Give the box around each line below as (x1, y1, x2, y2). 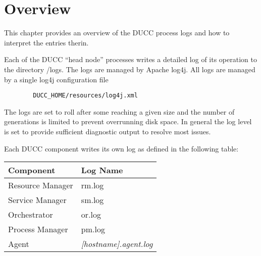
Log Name (81, 164, 123, 176)
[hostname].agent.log (81, 238, 153, 250)
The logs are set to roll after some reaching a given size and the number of (4, 106, 235, 117)
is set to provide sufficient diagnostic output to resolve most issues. (4, 126, 211, 136)
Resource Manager (8, 179, 73, 191)
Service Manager (8, 194, 67, 206)
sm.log (81, 194, 104, 206)
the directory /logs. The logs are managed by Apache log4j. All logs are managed (4, 64, 255, 74)
